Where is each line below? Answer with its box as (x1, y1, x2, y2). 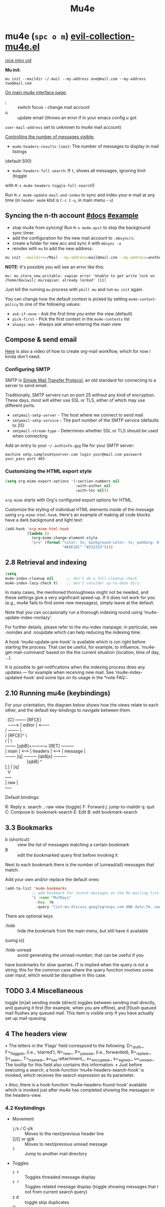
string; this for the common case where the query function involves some (5, 967, 154, 973)
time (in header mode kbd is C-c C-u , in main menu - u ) (5, 197, 114, 203)
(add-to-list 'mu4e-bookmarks (5, 886, 67, 891)
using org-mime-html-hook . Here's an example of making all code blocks (5, 512, 151, 518)
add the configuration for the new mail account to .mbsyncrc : (12, 235, 135, 241)
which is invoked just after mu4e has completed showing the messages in (5, 1087, 155, 1093)
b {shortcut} (5, 837, 30, 843)
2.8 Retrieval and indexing (5, 558, 87, 567)
